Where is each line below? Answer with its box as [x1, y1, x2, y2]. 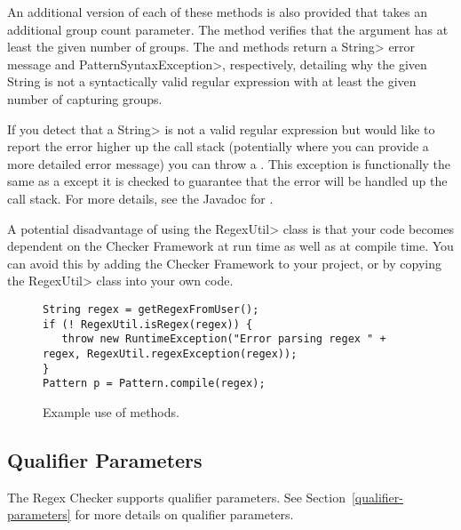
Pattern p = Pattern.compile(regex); [43, 377, 266, 390]
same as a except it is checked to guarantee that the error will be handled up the [7, 172, 448, 190]
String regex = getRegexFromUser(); [43, 302, 259, 316]
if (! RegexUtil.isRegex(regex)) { [43, 317, 253, 331]
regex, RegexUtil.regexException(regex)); [43, 347, 298, 360]
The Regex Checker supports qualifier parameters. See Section [7, 487, 346, 506]
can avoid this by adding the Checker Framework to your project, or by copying [7, 253, 441, 272]
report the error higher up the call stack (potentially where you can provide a [7, 137, 429, 156]
